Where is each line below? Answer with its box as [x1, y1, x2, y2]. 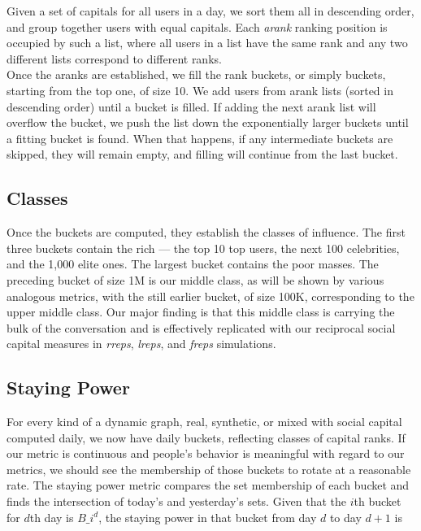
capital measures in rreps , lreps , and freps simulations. [7, 335, 276, 352]
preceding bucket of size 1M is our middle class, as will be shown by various [7, 271, 384, 288]
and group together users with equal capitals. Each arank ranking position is [7, 18, 388, 35]
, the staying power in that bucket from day [98, 508, 317, 525]
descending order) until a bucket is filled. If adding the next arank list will [7, 98, 376, 115]
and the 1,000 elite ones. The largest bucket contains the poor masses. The [7, 255, 379, 272]
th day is [29, 508, 74, 525]
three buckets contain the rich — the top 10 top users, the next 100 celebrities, [7, 239, 400, 256]
